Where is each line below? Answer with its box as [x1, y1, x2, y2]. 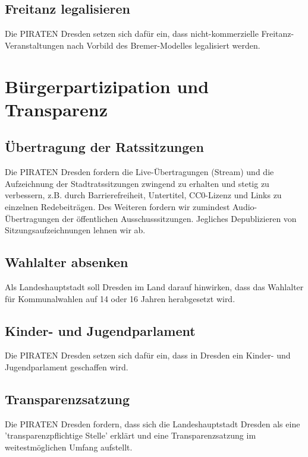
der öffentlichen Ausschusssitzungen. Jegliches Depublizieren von [62, 212, 297, 224]
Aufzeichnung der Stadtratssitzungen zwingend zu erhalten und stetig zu [5, 177, 269, 189]
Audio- [232, 200, 257, 212]
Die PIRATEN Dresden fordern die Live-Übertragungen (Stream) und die [5, 166, 274, 178]
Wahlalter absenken [5, 253, 128, 271]
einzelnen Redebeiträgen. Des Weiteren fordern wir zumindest [5, 200, 230, 212]
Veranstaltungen [5, 39, 64, 51]
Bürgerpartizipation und [5, 74, 209, 98]
